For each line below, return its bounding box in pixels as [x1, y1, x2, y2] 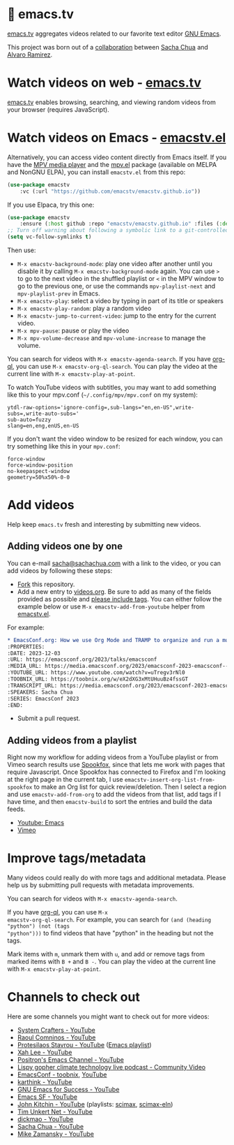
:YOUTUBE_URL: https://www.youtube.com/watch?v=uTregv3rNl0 [7, 669, 186, 676]
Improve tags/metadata [7, 850, 146, 866]
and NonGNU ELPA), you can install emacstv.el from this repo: [7, 168, 186, 176]
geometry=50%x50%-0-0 [7, 474, 70, 481]
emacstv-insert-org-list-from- [124, 777, 216, 784]
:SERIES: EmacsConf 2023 [7, 695, 79, 702]
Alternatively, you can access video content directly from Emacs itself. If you [7, 153, 227, 161]
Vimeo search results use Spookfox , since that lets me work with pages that [7, 761, 225, 769]
